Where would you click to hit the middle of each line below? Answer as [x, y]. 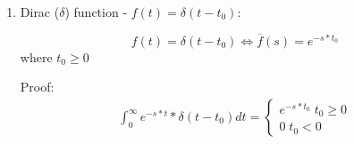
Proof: [37, 87]
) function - [96, 12]
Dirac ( [40, 12]
